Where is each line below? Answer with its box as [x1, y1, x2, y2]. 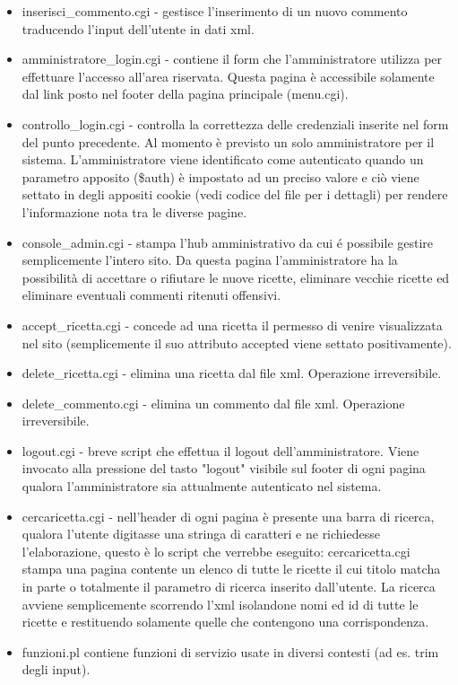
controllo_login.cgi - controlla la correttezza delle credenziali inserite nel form [22, 114, 449, 133]
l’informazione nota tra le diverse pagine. [22, 202, 247, 221]
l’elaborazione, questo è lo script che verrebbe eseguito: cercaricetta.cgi [22, 541, 410, 560]
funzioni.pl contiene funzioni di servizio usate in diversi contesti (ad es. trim [22, 642, 439, 661]
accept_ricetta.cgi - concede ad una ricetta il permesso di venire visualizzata [22, 315, 443, 334]
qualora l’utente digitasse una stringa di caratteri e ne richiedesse [22, 524, 380, 543]
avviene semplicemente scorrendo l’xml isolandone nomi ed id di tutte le [22, 594, 419, 613]
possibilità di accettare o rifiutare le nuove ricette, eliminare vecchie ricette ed [22, 268, 450, 286]
